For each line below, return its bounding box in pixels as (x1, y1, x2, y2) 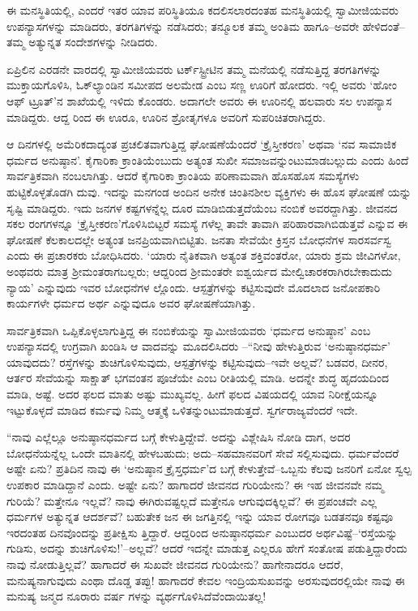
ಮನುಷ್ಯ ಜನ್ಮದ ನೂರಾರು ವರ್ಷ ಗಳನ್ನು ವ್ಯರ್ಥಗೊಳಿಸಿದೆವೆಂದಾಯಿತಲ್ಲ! (6, 587, 267, 605)
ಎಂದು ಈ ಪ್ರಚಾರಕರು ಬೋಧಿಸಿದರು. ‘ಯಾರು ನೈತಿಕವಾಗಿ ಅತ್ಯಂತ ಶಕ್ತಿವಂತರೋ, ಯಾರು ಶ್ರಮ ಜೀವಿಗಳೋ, (6, 247, 401, 264)
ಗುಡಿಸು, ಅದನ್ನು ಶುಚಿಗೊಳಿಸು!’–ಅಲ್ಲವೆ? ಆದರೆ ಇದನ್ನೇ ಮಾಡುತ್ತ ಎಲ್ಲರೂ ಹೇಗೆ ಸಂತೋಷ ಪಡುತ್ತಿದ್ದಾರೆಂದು (6, 540, 407, 557)
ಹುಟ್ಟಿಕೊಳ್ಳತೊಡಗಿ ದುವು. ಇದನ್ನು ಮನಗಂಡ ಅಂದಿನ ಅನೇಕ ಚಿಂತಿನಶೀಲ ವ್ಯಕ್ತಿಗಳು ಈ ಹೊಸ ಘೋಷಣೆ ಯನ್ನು (6, 183, 412, 200)
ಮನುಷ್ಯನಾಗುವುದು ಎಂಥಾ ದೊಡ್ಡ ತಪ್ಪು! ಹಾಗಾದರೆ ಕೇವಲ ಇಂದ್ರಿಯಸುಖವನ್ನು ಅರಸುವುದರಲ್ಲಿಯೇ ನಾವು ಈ (6, 571, 405, 588)
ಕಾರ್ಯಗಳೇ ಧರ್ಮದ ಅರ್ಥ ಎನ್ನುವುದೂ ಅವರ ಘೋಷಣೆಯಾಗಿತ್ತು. (6, 295, 256, 312)
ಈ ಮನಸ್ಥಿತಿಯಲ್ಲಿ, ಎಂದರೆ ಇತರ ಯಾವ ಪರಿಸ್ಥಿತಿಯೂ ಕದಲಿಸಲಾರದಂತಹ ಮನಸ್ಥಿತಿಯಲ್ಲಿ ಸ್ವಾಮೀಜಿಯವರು (6, 2, 399, 18)
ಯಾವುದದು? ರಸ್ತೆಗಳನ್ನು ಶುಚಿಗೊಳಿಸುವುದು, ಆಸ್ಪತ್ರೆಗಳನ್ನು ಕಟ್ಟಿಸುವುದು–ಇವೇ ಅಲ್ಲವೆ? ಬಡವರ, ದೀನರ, (6, 353, 388, 370)
